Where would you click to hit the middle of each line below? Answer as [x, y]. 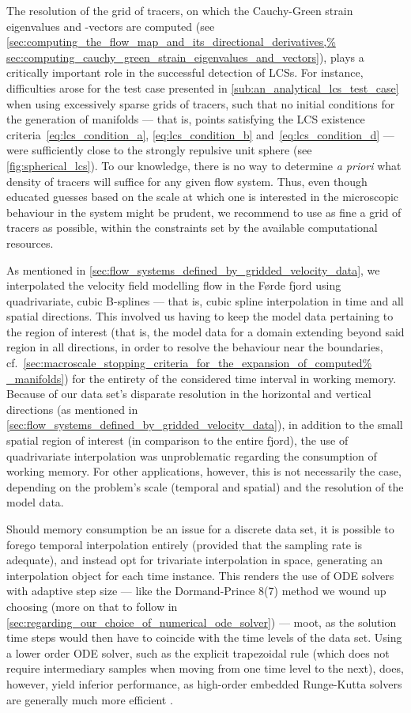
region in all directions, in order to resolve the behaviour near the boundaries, [195, 347]
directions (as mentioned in [72, 409]
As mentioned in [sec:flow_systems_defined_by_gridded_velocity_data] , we [193, 269]
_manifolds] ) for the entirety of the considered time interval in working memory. [202, 378]
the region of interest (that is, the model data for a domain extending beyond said [205, 331]
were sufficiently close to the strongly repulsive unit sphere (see [159, 150]
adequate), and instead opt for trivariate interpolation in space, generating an [195, 560]
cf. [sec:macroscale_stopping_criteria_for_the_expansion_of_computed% [189, 363]
